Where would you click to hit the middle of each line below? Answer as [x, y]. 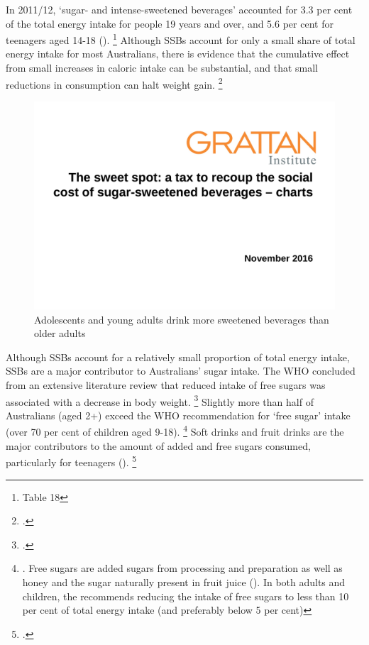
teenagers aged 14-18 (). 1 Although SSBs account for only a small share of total [181, 39]
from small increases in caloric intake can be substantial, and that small [162, 68]
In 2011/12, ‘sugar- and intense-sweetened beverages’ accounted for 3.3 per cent [179, 9]
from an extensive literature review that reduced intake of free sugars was [166, 385]
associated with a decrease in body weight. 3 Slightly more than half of [160, 400]
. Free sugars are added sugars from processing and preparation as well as [182, 568]
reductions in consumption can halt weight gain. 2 [114, 83]
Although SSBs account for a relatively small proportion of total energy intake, [178, 357]
